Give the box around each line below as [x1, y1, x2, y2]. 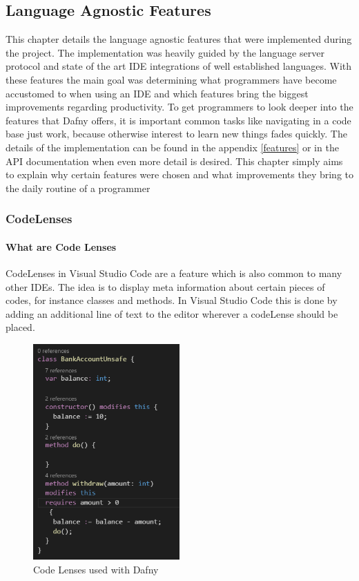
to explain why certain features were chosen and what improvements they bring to [6, 167, 354, 182]
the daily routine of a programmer [6, 180, 151, 195]
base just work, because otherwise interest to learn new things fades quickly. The [6, 126, 347, 141]
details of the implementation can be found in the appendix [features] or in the [6, 140, 339, 154]
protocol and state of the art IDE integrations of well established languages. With [6, 59, 352, 73]
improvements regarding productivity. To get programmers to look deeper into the [6, 99, 353, 114]
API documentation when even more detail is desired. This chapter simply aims [6, 153, 343, 168]
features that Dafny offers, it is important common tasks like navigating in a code [6, 113, 351, 127]
